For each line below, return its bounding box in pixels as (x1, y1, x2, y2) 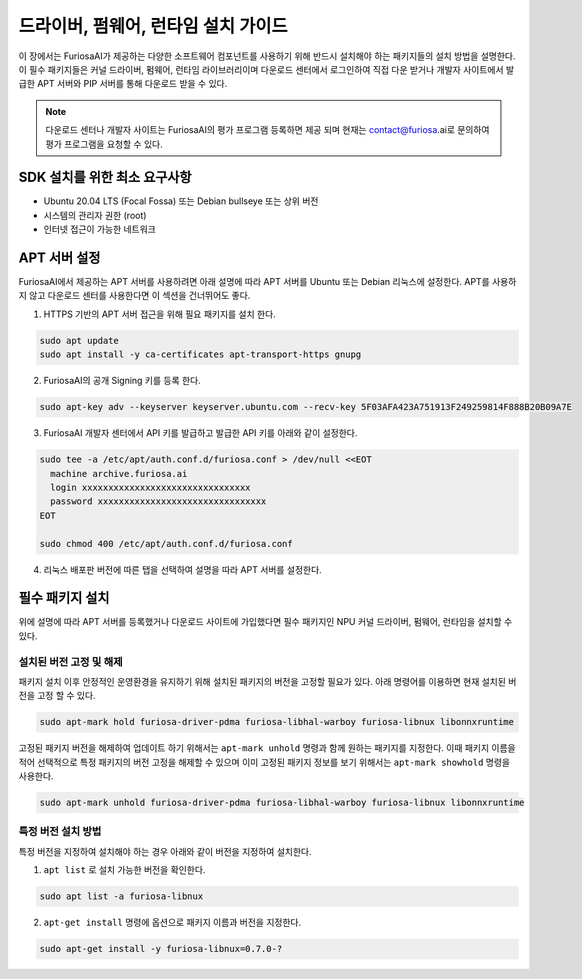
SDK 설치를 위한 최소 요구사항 (18, 169, 192, 186)
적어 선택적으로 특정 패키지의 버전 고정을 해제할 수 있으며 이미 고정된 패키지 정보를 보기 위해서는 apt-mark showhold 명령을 (18, 756, 510, 768)
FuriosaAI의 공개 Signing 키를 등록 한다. (43, 375, 202, 387)
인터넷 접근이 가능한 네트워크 (43, 223, 157, 235)
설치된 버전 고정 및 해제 (18, 655, 124, 669)
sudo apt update (39, 335, 120, 346)
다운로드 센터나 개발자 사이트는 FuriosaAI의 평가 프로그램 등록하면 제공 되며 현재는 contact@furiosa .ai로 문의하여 (45, 124, 490, 136)
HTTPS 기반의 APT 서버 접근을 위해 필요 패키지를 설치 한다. (43, 308, 277, 320)
